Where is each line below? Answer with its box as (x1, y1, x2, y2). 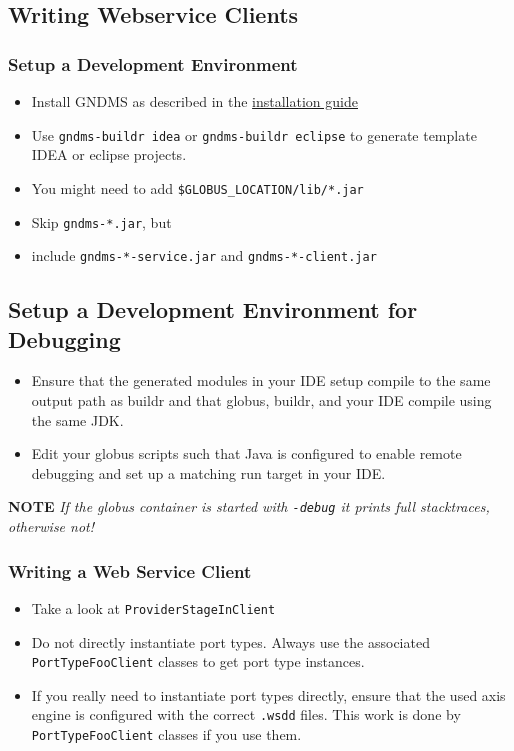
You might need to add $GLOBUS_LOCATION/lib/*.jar (31, 177, 364, 198)
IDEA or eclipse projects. (31, 144, 187, 165)
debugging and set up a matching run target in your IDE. (31, 462, 386, 483)
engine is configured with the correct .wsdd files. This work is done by (31, 704, 461, 725)
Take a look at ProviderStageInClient (31, 597, 276, 618)
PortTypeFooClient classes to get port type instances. (31, 651, 365, 672)
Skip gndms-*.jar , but (31, 211, 172, 232)
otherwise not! (8, 516, 95, 537)
